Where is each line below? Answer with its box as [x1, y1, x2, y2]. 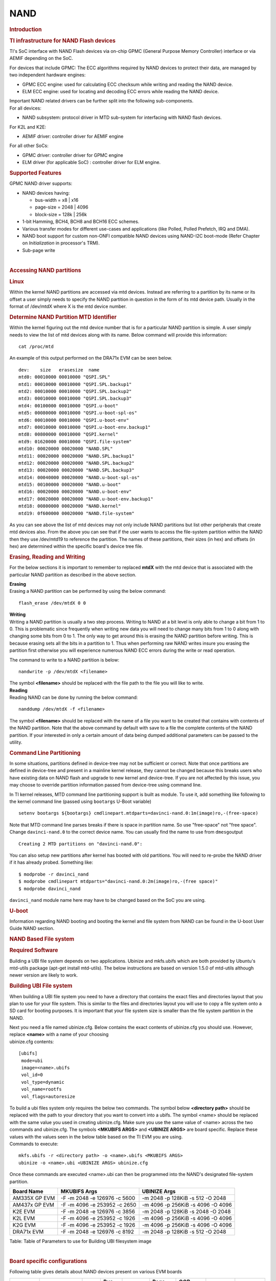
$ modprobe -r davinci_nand [18, 871, 89, 877]
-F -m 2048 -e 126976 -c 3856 [60, 1208, 135, 1215]
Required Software [9, 947, 58, 954]
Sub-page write [22, 247, 56, 253]
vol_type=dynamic [21, 1079, 65, 1085]
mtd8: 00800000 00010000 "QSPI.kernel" [18, 431, 119, 438]
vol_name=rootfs [21, 1086, 62, 1092]
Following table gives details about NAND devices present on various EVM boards [9, 1269, 182, 1275]
